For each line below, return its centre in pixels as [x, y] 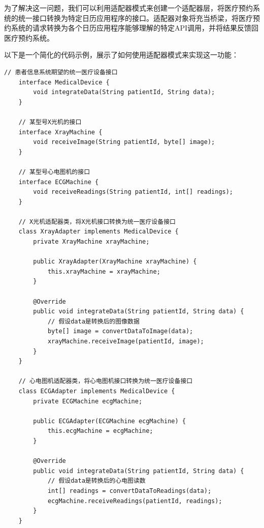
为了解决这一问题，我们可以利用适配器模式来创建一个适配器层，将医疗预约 [128, 8]
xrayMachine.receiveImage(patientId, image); [126, 341]
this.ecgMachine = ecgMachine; [100, 431]
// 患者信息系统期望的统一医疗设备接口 [61, 72]
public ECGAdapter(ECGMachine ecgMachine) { [109, 421]
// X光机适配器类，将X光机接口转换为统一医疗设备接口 [97, 222]
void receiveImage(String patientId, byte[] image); [124, 142]
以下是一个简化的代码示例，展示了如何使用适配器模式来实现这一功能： [121, 55]
